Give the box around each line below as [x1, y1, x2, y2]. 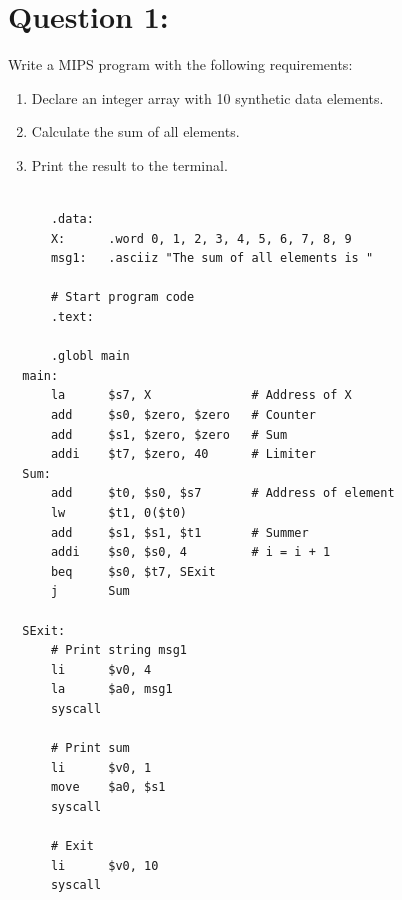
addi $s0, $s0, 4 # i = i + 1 [50, 545, 331, 560]
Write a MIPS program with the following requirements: [8, 54, 353, 75]
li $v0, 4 [50, 662, 152, 677]
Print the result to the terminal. [31, 154, 228, 175]
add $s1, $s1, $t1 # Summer [50, 525, 309, 540]
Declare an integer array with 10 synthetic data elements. [31, 87, 384, 108]
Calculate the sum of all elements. [31, 121, 240, 142]
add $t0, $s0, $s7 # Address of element [50, 486, 395, 501]
